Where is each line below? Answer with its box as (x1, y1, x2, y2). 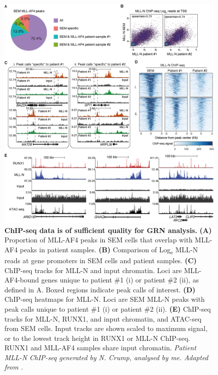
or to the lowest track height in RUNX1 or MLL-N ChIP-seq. (4, 332, 190, 343)
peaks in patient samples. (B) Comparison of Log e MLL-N (20, 244, 198, 256)
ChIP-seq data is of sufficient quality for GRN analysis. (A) (4, 225, 212, 235)
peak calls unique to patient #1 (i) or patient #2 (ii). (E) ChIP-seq (4, 303, 211, 314)
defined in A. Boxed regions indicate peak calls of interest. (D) (4, 284, 196, 294)
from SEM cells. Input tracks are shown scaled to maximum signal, (4, 323, 208, 333)
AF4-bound (4, 275, 39, 285)
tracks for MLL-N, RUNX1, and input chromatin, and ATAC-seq (4, 313, 202, 324)
